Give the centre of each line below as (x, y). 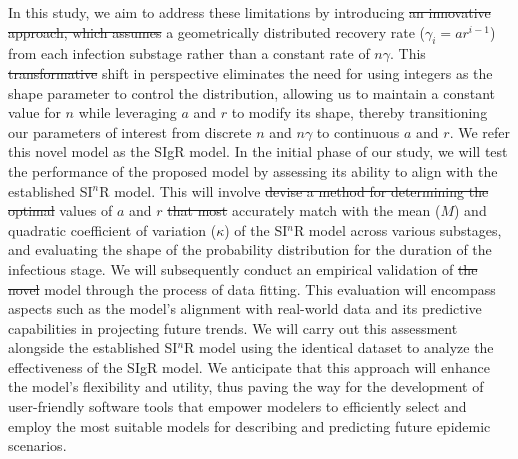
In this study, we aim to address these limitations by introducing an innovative (249, 12)
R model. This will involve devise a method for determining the (294, 190)
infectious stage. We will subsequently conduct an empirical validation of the (243, 268)
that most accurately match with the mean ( (304, 210)
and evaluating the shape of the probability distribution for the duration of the (250, 249)
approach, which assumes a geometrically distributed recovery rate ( (217, 31)
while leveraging (127, 112)
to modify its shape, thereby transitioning (359, 112)
